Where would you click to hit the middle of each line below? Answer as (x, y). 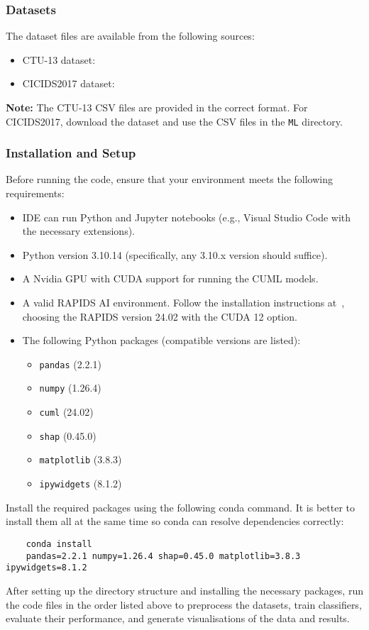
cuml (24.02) (66, 412)
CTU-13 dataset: (59, 59)
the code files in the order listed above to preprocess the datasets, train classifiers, (184, 604)
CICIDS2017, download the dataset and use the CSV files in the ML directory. (174, 121)
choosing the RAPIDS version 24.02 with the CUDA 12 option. (160, 316)
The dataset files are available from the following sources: (130, 36)
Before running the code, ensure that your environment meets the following (169, 179)
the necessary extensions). (79, 231)
